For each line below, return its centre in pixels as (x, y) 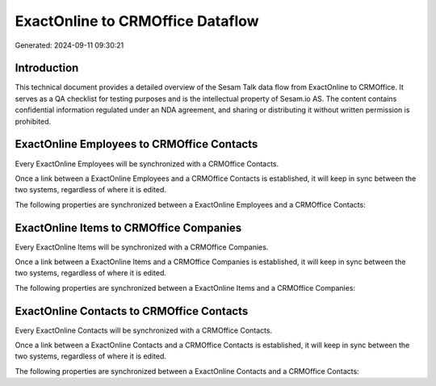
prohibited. (33, 121)
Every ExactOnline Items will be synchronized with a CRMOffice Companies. (142, 247)
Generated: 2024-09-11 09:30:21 (69, 45)
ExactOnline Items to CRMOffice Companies (128, 227)
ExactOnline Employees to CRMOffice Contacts (136, 144)
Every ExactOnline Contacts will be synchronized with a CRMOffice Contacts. (144, 330)
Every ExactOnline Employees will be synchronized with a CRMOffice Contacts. (147, 164)
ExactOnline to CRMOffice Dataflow (137, 21)
